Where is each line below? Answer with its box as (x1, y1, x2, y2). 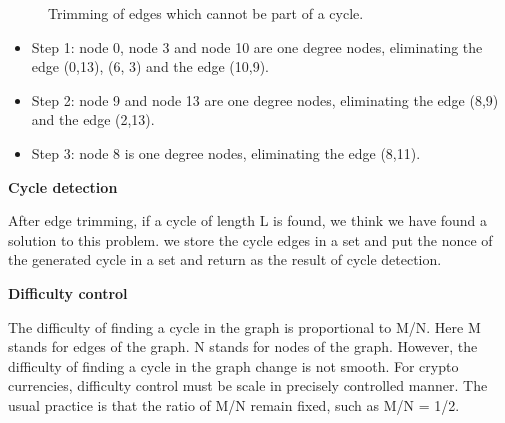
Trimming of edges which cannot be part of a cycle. (48, 3, 364, 23)
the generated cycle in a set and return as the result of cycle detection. (8, 249, 442, 270)
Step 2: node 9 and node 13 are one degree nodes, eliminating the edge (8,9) (31, 89, 499, 110)
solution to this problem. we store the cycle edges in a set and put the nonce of (8, 229, 493, 250)
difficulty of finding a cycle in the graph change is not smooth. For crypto (8, 355, 459, 376)
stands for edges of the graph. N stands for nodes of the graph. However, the (8, 336, 478, 357)
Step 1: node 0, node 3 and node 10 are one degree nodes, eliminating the (31, 36, 483, 57)
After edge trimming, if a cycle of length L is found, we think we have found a (8, 210, 488, 231)
